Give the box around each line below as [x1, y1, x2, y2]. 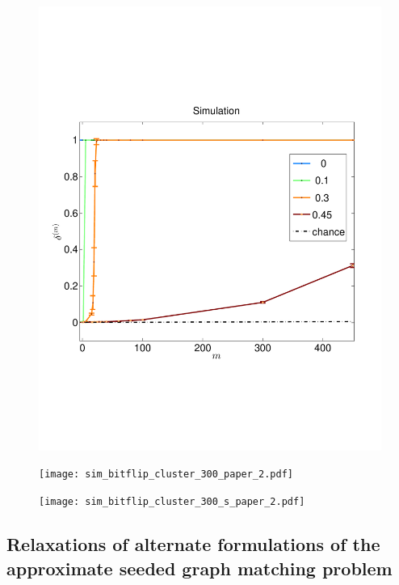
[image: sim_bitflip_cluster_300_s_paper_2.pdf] [39, 496, 305, 508]
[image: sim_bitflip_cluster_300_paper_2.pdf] [39, 468, 293, 481]
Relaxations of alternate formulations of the [6, 532, 380, 557]
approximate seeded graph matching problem [6, 555, 393, 580]
